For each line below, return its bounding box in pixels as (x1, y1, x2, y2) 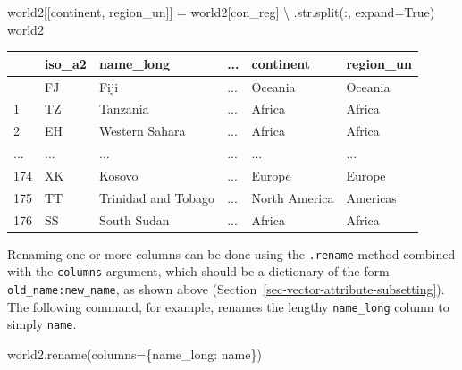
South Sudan (98, 210, 170, 229)
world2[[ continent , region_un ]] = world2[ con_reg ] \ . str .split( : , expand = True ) (7, 3, 435, 21)
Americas (346, 188, 397, 206)
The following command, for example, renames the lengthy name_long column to (7, 297, 449, 315)
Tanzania (98, 99, 149, 118)
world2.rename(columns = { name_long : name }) (7, 344, 262, 363)
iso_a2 (45, 54, 87, 72)
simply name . (7, 315, 77, 333)
